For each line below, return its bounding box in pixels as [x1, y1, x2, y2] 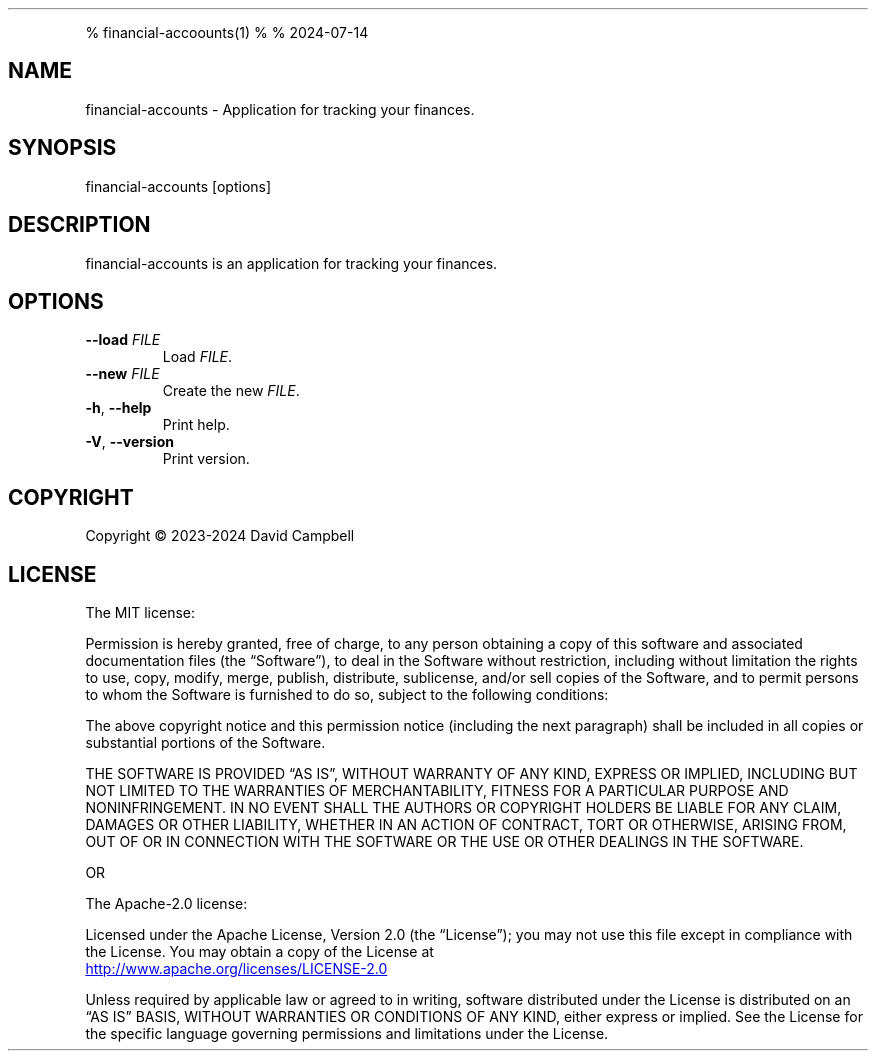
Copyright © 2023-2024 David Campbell [85, 527, 355, 545]
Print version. [162, 450, 250, 468]
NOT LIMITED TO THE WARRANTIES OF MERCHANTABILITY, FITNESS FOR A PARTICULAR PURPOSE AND [85, 782, 789, 800]
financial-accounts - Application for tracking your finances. [85, 100, 475, 118]
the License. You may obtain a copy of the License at [85, 943, 434, 961]
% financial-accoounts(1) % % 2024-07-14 [85, 24, 369, 41]
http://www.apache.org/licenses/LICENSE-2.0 [85, 960, 388, 978]
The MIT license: [85, 604, 195, 622]
